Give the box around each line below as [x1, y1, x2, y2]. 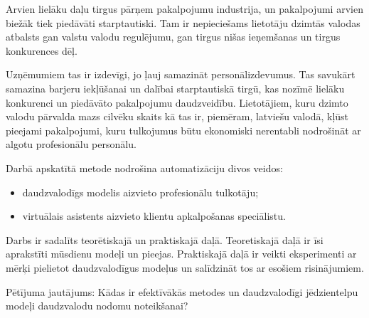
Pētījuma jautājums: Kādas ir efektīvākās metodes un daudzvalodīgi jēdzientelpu [6, 284, 358, 299]
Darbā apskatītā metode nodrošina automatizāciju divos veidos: [6, 160, 283, 175]
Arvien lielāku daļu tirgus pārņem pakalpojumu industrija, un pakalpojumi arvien [6, 1, 363, 16]
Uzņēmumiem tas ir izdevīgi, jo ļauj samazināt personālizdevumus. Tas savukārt [6, 67, 355, 82]
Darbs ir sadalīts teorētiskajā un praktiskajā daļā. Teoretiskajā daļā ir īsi [6, 232, 323, 247]
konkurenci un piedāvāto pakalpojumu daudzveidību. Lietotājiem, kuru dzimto [6, 95, 348, 110]
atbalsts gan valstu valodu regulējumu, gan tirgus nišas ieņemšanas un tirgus [6, 29, 341, 44]
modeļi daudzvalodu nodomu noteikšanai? [6, 298, 188, 313]
